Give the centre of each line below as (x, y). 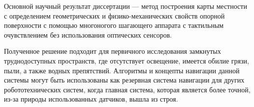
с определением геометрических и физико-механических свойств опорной (114, 15)
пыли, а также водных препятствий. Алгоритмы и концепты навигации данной (122, 70)
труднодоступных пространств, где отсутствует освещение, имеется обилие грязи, (127, 60)
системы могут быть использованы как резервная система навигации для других (124, 80)
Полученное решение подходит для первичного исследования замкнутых (113, 51)
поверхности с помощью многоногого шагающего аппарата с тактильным (114, 25)
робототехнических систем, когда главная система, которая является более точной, (127, 89)
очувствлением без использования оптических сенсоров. (88, 34)
